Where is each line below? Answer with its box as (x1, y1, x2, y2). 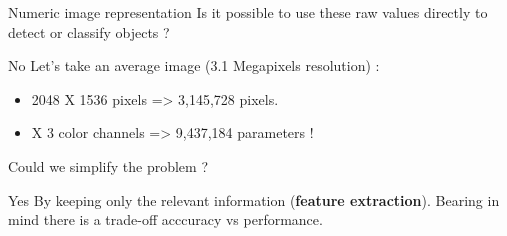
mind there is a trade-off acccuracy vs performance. (8, 209, 323, 230)
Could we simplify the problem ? (8, 155, 209, 176)
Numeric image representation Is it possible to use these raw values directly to (8, 2, 488, 22)
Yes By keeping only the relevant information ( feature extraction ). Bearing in (8, 189, 500, 210)
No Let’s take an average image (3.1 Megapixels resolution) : (8, 55, 380, 76)
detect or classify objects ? (8, 21, 170, 42)
